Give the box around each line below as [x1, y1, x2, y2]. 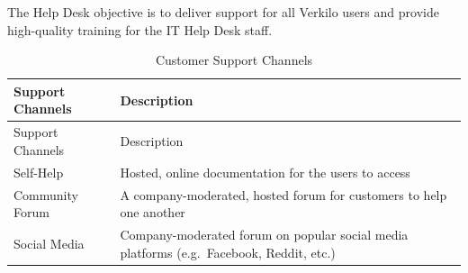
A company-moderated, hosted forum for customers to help [120, 185, 447, 204]
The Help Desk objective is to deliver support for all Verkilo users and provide [7, 3, 439, 21]
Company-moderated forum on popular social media [120, 224, 409, 243]
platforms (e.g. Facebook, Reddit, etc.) [120, 242, 336, 261]
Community [13, 185, 78, 204]
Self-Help [13, 162, 64, 181]
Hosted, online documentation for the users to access [120, 162, 410, 181]
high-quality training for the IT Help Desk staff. [7, 20, 273, 39]
